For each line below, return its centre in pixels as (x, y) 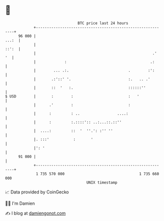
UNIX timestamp (102, 182)
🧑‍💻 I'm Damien (20, 203)
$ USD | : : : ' (72, 96)
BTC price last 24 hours (103, 23)
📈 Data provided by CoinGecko (37, 192)
